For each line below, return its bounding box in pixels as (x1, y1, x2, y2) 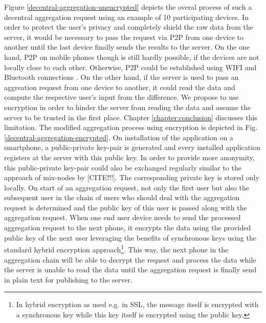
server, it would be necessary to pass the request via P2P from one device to (4, 31, 244, 42)
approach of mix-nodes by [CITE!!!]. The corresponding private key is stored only (4, 172, 259, 183)
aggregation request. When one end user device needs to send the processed (4, 212, 241, 223)
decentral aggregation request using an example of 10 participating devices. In (4, 11, 249, 22)
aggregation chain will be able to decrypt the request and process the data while (4, 254, 256, 265)
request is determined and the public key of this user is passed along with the (4, 202, 247, 212)
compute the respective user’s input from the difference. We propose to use (4, 92, 239, 102)
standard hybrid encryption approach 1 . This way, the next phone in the (4, 243, 229, 254)
